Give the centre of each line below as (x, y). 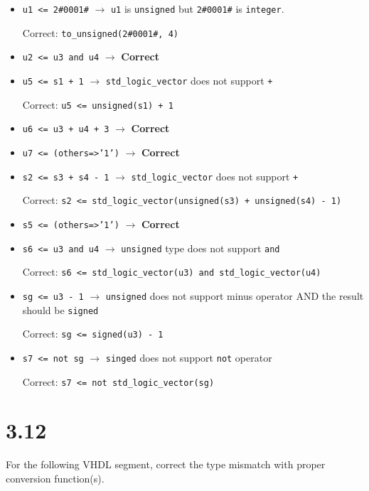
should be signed (60, 309)
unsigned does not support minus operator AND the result (235, 295)
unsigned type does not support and (200, 248)
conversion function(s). (55, 478)
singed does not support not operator (189, 357)
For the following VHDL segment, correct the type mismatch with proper (166, 464)
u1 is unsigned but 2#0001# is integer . (197, 9)
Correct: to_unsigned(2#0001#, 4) (100, 32)
